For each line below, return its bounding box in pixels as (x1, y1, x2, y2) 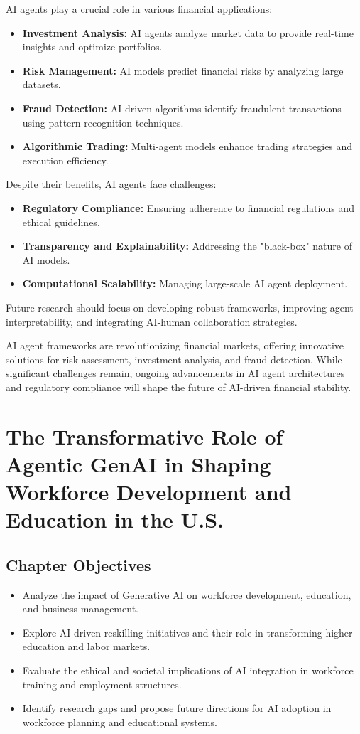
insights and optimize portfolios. (22, 39, 163, 54)
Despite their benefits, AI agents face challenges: (6, 176, 217, 191)
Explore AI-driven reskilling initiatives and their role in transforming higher (22, 624, 353, 639)
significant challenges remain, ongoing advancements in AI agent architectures (6, 366, 345, 381)
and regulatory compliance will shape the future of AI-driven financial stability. (6, 379, 351, 394)
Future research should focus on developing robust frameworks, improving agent (6, 299, 354, 314)
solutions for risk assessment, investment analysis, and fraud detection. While (6, 351, 342, 366)
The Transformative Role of (6, 421, 283, 450)
